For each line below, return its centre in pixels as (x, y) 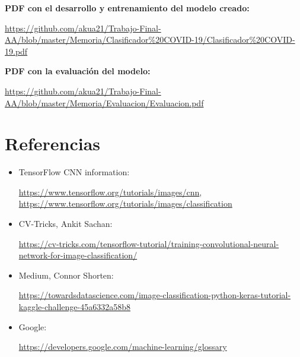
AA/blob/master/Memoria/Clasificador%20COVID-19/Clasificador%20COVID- (150, 40)
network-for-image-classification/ (78, 255)
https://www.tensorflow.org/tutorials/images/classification (125, 203)
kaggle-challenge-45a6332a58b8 (75, 307)
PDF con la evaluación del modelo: (78, 71)
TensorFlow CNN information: (74, 172)
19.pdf (16, 51)
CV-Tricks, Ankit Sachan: (66, 224)
